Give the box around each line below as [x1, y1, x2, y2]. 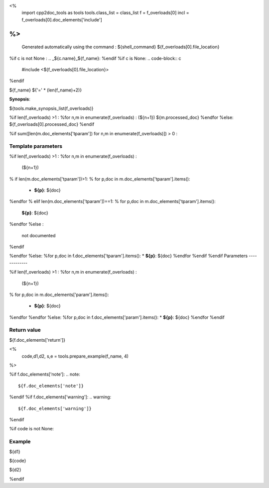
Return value [9, 326, 41, 333]
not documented [21, 232, 56, 238]
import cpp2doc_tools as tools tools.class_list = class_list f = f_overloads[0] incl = [21, 10, 189, 16]
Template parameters [9, 143, 62, 150]
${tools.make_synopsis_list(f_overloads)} [9, 105, 94, 111]
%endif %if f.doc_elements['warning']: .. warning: [9, 394, 112, 400]
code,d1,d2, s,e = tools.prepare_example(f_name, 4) [21, 353, 129, 359]
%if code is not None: [9, 426, 54, 432]
